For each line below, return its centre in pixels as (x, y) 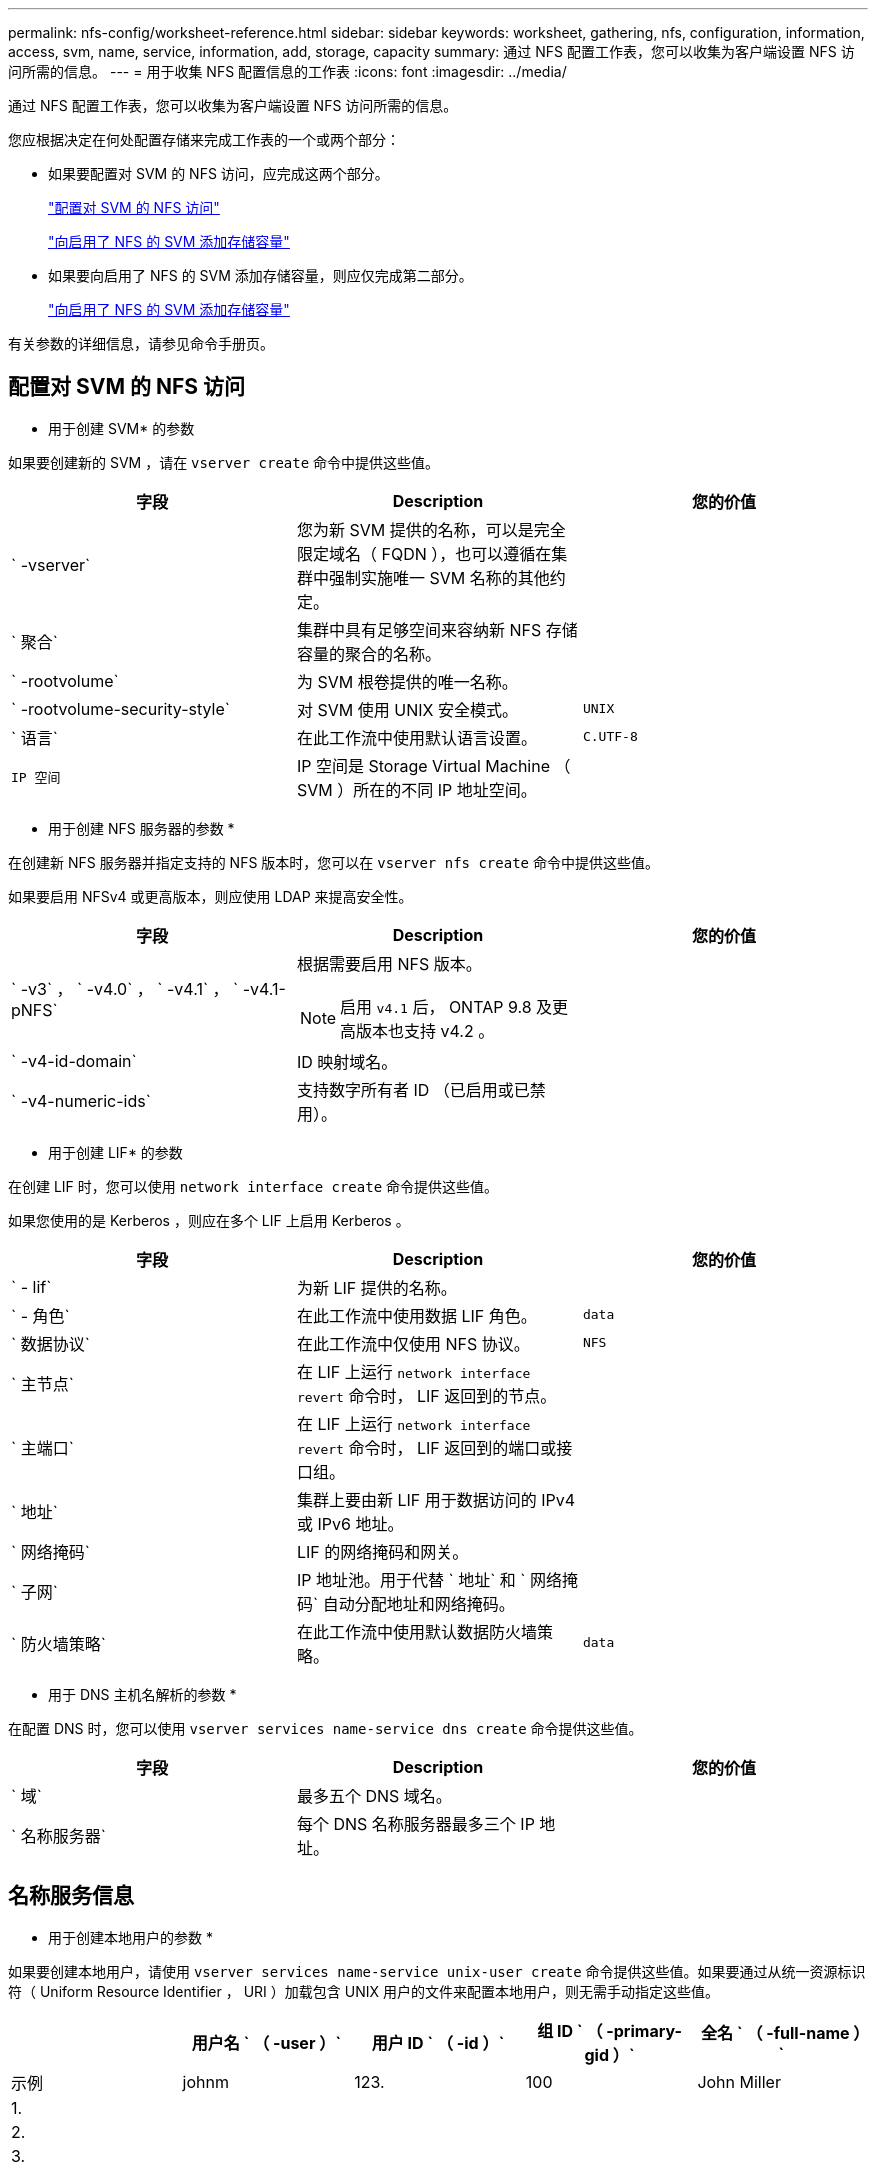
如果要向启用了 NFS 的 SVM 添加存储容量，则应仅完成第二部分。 (260, 275)
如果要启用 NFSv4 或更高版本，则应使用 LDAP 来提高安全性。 (210, 896)
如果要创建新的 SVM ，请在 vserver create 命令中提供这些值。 (224, 462)
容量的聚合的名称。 (368, 653)
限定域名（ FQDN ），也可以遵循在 (424, 553)
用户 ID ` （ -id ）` (438, 2042)
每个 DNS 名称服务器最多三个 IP (415, 1823)
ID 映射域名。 (347, 1061)
